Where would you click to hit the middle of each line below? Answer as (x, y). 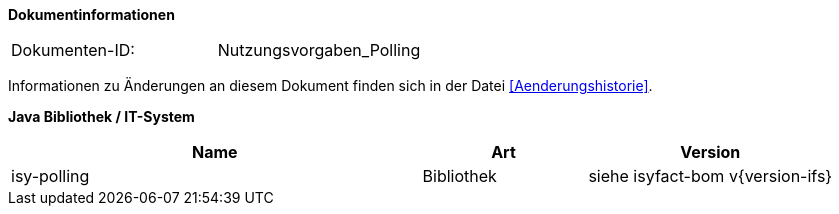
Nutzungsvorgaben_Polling (319, 50)
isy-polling (50, 176)
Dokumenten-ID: (73, 50)
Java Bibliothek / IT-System (101, 116)
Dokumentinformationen (91, 14)
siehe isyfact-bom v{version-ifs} (710, 176)
